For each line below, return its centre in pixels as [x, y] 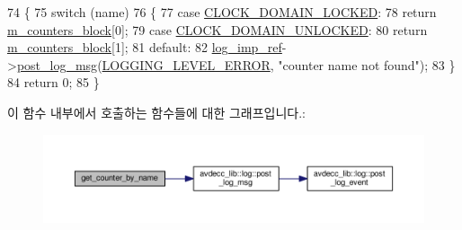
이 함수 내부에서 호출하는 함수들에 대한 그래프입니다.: [156, 112]
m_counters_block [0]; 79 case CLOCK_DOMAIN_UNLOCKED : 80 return [218, 29]
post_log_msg [57, 64]
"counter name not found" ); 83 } [367, 64]
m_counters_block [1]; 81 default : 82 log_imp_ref [145, 47]
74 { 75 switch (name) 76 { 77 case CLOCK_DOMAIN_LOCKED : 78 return [222, 12]
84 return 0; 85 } [53, 82]
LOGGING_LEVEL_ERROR [186, 64]
